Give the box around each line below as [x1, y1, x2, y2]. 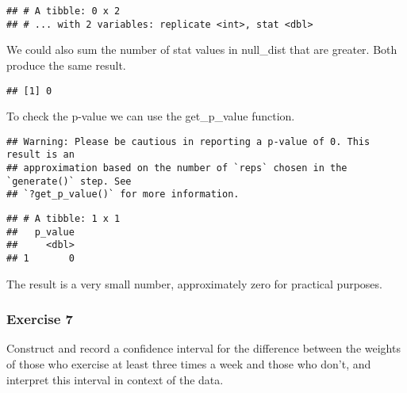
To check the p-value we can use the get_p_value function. [6, 108, 295, 124]
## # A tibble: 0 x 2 [6, 6, 121, 17]
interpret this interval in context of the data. [6, 371, 224, 387]
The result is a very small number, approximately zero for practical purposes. [6, 275, 382, 292]
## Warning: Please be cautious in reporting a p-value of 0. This [6, 135, 371, 147]
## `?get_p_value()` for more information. [6, 189, 240, 200]
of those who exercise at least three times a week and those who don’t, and [6, 356, 371, 372]
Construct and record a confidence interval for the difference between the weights [6, 340, 401, 357]
